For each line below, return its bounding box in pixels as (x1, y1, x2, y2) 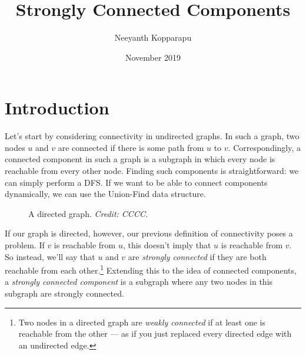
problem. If (5, 239, 45, 251)
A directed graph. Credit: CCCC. (28, 207, 148, 219)
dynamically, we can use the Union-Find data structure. (5, 188, 206, 200)
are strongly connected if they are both (128, 250, 267, 262)
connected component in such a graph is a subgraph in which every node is (5, 153, 275, 165)
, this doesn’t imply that (122, 239, 211, 251)
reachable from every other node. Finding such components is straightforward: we (5, 165, 299, 177)
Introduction (5, 96, 109, 120)
